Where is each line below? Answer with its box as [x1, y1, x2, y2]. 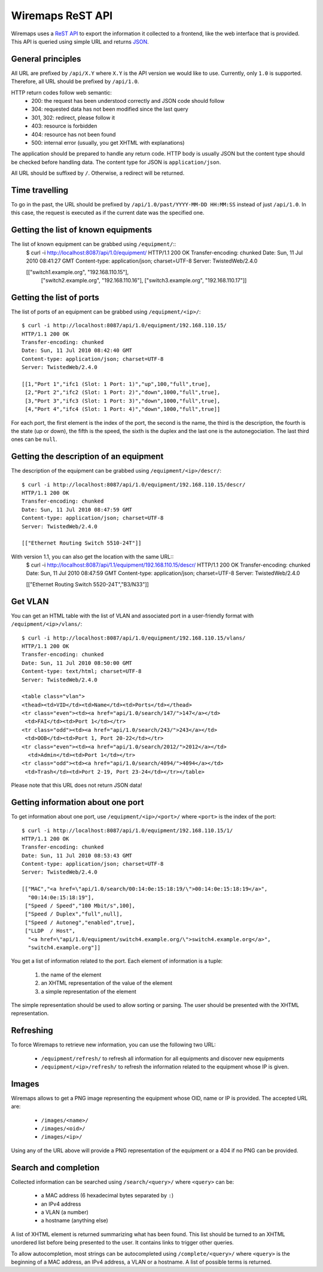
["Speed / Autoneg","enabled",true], [25, 919, 136, 926]
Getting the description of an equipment [11, 452, 164, 462]
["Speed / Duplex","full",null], [25, 911, 123, 918]
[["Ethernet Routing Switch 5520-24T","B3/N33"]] [26, 580, 149, 588]
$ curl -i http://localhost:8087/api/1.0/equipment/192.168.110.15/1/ [22, 827, 233, 834]
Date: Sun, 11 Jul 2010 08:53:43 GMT [22, 852, 133, 859]
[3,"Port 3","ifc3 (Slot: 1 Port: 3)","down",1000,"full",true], [25, 397, 221, 404]
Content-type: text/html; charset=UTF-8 [22, 668, 142, 675]
